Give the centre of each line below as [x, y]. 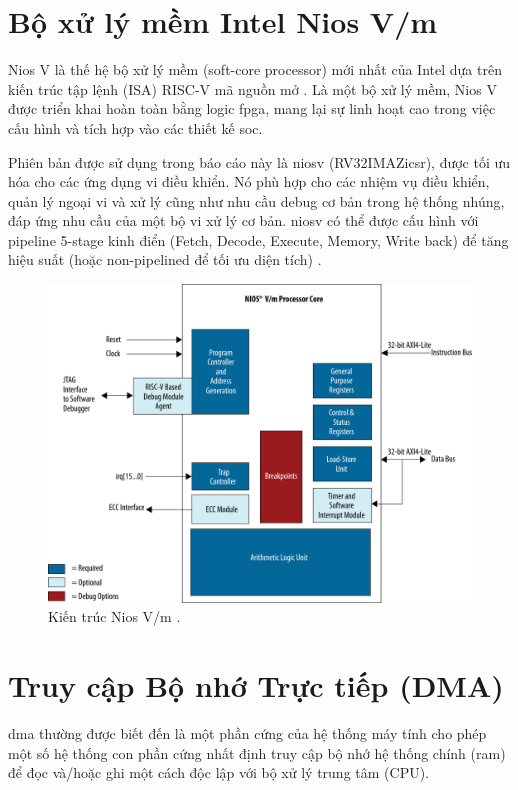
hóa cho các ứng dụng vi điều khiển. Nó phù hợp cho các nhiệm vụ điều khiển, [249, 181]
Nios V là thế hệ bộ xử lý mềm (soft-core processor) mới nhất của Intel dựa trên [255, 69]
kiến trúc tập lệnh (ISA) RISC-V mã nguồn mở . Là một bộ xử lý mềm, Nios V [252, 88]
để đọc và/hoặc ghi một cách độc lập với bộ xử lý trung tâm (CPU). [219, 772]
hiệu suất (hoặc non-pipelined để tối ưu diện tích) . [165, 259]
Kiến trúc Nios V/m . [114, 616]
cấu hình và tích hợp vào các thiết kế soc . [135, 127]
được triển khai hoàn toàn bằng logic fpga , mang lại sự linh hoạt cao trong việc [252, 108]
